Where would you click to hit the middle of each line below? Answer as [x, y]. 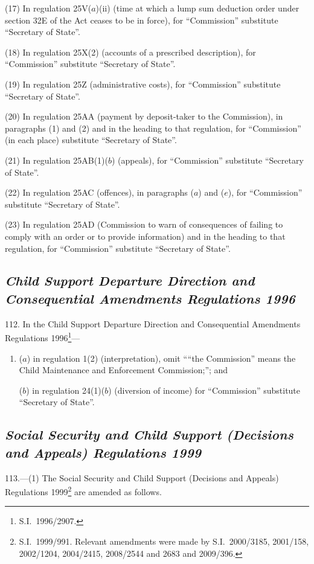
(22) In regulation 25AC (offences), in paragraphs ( [99, 192]
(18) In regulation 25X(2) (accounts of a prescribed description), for [130, 52]
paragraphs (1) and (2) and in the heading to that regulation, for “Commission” [153, 128]
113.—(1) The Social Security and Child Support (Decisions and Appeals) [142, 477]
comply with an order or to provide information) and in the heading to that [145, 236]
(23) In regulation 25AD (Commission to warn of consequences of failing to [144, 224]
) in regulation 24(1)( [66, 390]
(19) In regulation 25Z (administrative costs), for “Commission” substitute [143, 84]
